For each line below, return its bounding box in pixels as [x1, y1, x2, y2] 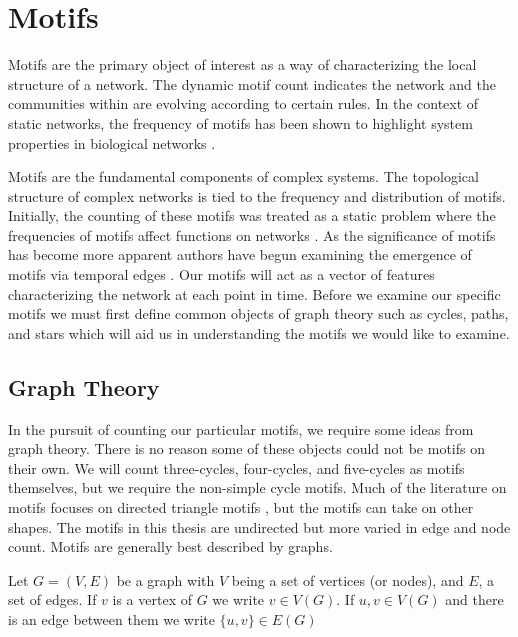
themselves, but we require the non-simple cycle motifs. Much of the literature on [8, 477, 507, 498]
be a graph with [116, 569, 215, 590]
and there [445, 589, 504, 610]
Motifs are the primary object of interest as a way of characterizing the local [8, 54, 477, 75]
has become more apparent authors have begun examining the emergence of [8, 244, 472, 265]
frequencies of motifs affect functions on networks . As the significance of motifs [8, 224, 496, 245]
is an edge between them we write [8, 608, 215, 629]
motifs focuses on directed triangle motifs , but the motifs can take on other [8, 497, 474, 518]
